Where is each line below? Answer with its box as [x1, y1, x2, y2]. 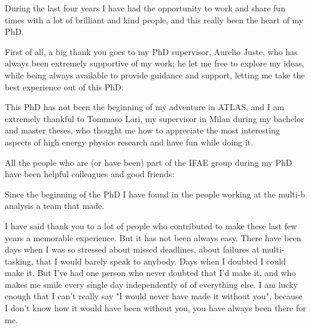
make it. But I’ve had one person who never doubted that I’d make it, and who [5, 266, 296, 279]
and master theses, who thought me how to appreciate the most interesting [5, 124, 280, 136]
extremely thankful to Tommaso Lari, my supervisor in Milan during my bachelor [5, 112, 304, 124]
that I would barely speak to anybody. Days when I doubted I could [36, 254, 286, 267]
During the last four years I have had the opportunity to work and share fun [5, 2, 285, 14]
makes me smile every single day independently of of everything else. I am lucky [5, 278, 298, 290]
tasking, [5, 254, 33, 267]
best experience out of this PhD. [5, 80, 124, 93]
